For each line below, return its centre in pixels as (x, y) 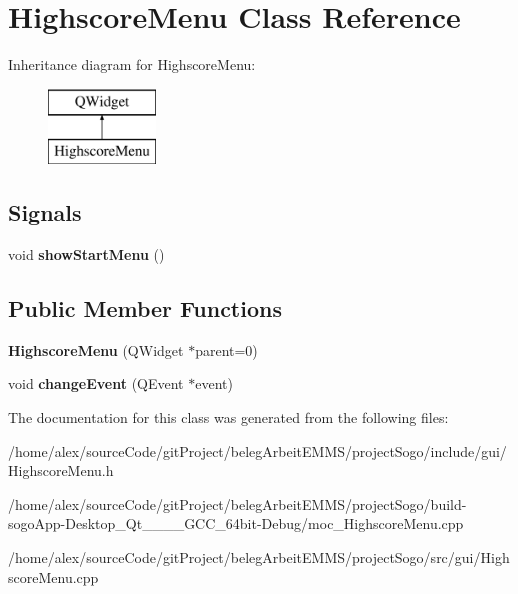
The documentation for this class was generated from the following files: (228, 417)
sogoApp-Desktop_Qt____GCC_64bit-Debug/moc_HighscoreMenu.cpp (236, 523)
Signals (45, 212)
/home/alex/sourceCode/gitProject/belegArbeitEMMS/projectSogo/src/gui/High (259, 557)
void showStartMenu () (86, 254)
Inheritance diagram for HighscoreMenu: (132, 64)
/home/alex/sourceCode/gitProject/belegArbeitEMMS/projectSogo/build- (237, 503)
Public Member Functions (145, 308)
